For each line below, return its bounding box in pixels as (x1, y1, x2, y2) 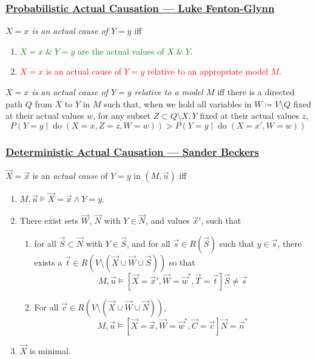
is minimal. (30, 344, 71, 357)
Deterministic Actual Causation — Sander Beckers (5, 144, 260, 159)
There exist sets (19, 214, 79, 227)
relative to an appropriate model (147, 65, 268, 78)
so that (169, 255, 195, 268)
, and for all (126, 237, 170, 249)
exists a (34, 255, 62, 268)
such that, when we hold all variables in (104, 97, 252, 110)
